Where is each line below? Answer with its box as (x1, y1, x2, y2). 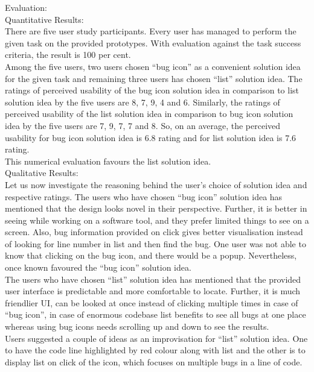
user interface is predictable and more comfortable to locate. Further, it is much (5, 285, 301, 297)
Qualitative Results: (5, 166, 78, 179)
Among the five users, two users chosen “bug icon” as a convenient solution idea (5, 60, 301, 72)
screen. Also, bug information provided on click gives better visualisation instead (5, 225, 303, 238)
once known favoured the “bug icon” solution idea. (5, 261, 191, 274)
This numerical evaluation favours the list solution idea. (5, 154, 211, 167)
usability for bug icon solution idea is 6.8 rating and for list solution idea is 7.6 (5, 131, 296, 143)
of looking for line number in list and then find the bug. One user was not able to (5, 237, 306, 250)
